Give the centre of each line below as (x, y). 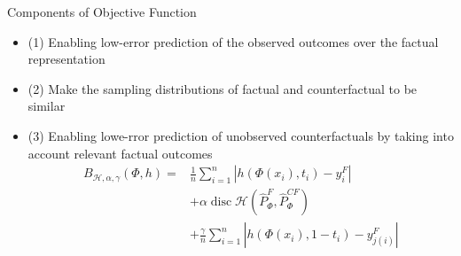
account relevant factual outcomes (120, 153)
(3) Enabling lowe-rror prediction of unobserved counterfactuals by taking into (241, 135)
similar (47, 106)
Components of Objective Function (102, 12)
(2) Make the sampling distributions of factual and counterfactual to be (223, 88)
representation (66, 59)
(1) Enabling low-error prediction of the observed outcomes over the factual (233, 41)
